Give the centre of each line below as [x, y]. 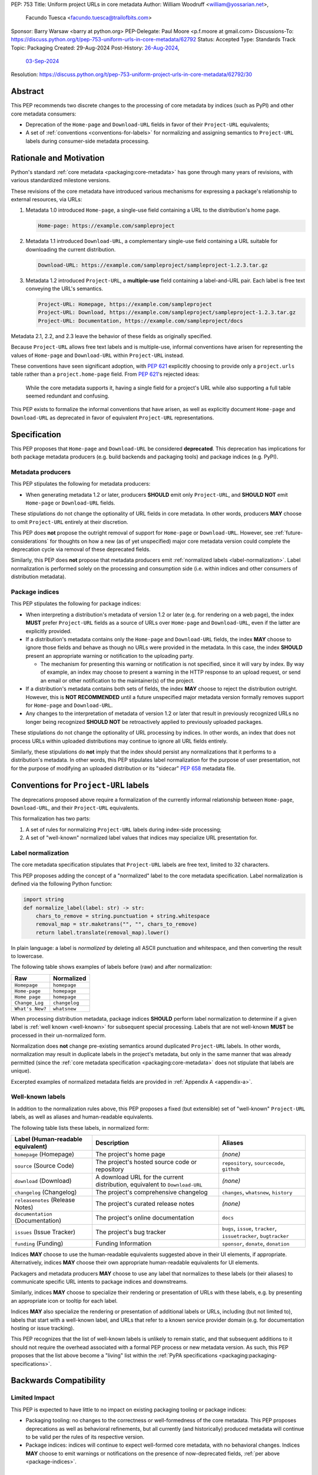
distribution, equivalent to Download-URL [149, 1184]
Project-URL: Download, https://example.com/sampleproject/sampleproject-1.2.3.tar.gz [167, 312]
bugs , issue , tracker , [249, 1228]
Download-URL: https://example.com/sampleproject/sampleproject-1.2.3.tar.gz [153, 265]
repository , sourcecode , [253, 1163]
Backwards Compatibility [58, 1381]
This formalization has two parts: [51, 819]
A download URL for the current [139, 1177]
